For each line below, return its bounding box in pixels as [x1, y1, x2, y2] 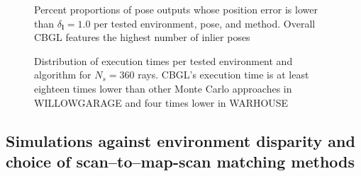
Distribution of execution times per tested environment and [34, 53, 293, 68]
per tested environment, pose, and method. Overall [94, 16, 316, 30]
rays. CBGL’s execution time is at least [138, 67, 309, 82]
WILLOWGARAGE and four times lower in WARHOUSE [34, 95, 289, 110]
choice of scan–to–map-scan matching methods [6, 150, 355, 172]
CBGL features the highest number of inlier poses [34, 30, 250, 45]
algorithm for [34, 67, 91, 82]
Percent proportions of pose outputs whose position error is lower [34, 2, 318, 16]
